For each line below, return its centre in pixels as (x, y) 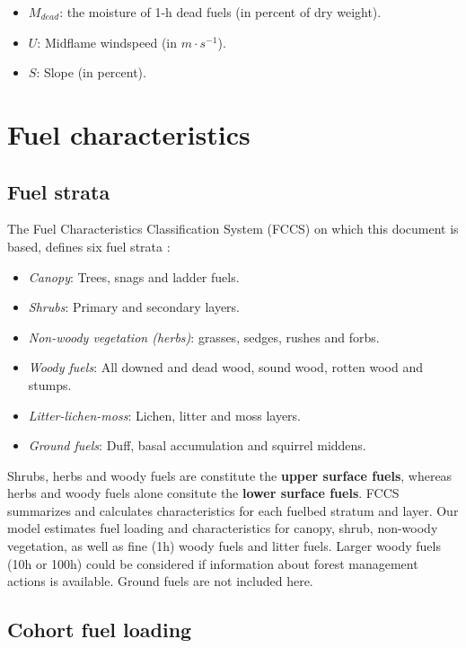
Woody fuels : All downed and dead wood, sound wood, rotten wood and (226, 367)
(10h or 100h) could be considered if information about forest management (213, 563)
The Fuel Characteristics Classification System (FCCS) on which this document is (233, 229)
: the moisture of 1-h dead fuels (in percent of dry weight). (220, 12)
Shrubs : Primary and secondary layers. (134, 307)
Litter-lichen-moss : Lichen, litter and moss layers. (164, 415)
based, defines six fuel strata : (89, 246)
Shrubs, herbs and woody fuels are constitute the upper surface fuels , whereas (230, 475)
